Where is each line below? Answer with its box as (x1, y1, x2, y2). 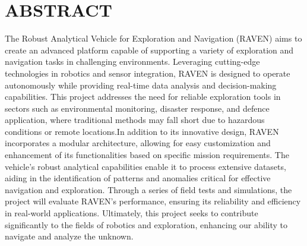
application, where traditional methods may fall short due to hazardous (5, 113, 265, 126)
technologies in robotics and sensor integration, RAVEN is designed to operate (5, 67, 290, 79)
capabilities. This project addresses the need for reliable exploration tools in (5, 90, 281, 103)
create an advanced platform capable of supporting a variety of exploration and (5, 43, 294, 56)
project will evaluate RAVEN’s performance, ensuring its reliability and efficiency (5, 195, 301, 207)
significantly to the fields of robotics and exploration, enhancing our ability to (5, 218, 288, 231)
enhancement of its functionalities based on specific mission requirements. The (5, 149, 289, 161)
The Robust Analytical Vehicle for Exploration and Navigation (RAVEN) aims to (5, 32, 302, 45)
